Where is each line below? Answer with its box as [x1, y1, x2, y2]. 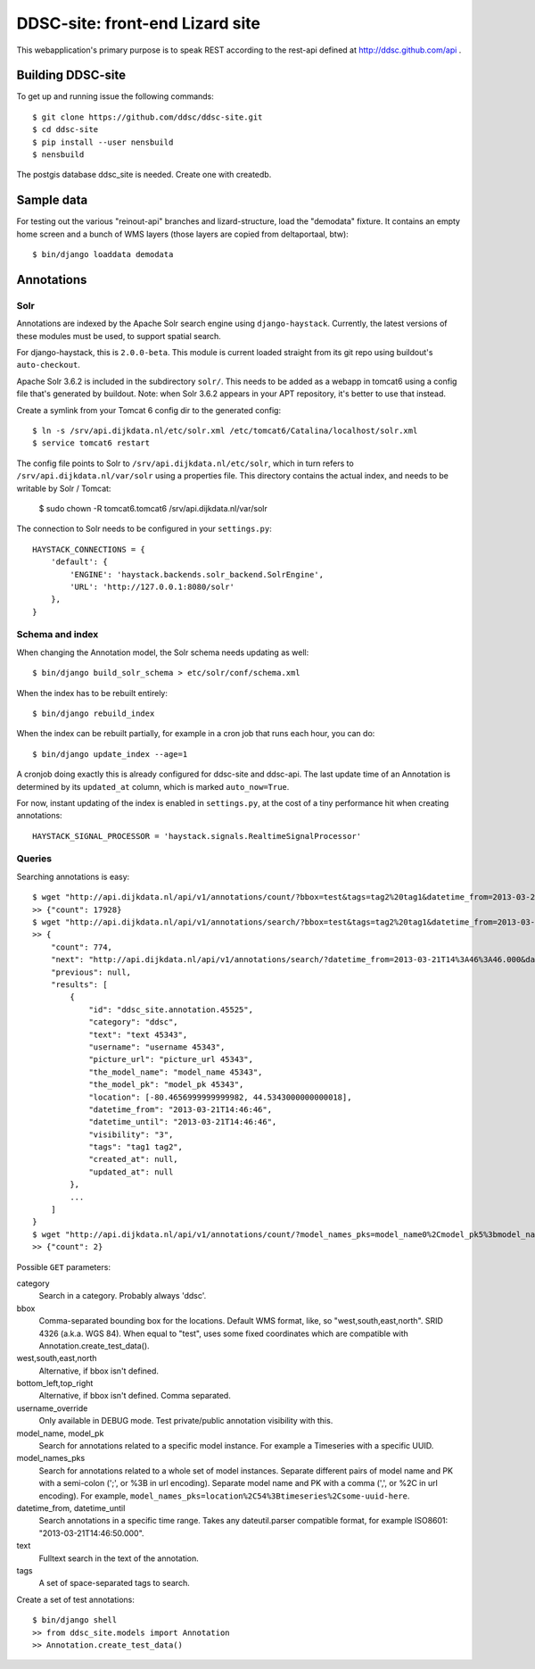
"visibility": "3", [88, 1129, 174, 1140]
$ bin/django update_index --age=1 [32, 749, 188, 759]
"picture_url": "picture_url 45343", [88, 1054, 254, 1065]
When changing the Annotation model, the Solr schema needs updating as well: [16, 647, 309, 658]
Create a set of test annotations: [16, 1594, 136, 1605]
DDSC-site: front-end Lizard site [16, 13, 260, 33]
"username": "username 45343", [88, 1042, 226, 1052]
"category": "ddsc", [88, 1017, 178, 1027]
